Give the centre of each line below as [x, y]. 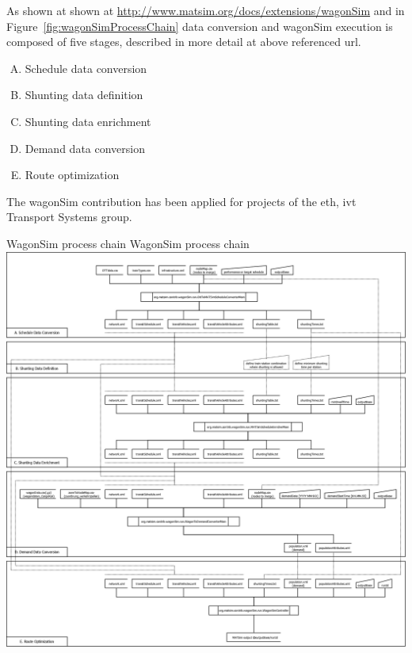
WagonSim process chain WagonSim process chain [128, 243]
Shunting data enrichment [88, 121]
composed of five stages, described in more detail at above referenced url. [184, 42]
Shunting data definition [84, 95]
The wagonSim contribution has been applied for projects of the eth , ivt [181, 201]
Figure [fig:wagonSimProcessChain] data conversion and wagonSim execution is [200, 26]
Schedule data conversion [86, 68]
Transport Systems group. [69, 217]
